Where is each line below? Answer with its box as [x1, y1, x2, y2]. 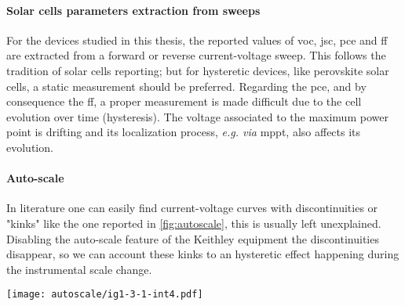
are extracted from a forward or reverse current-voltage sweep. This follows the [6, 47, 386, 63]
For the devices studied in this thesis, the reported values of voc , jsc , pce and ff [6, 31, 388, 48]
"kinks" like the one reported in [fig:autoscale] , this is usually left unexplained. [6, 214, 381, 231]
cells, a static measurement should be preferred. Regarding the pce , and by [6, 77, 367, 94]
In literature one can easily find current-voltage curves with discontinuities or [6, 200, 378, 216]
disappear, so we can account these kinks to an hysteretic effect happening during [6, 246, 400, 262]
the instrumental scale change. [6, 261, 152, 277]
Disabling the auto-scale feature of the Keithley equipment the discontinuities [6, 230, 379, 247]
